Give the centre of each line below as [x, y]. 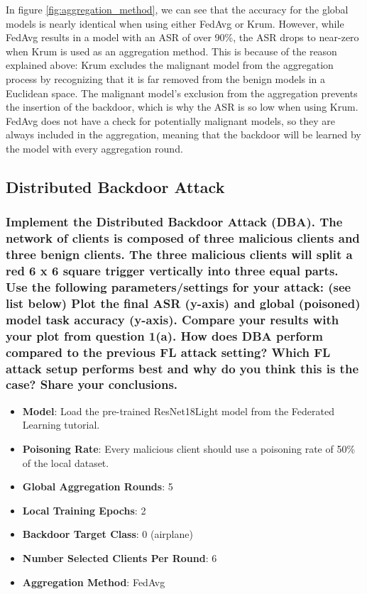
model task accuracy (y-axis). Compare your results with [172, 319]
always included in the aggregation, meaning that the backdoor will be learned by [183, 134]
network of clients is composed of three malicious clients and [183, 238]
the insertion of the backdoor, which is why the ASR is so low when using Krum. [182, 107]
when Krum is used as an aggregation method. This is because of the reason [171, 51]
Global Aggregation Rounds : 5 [98, 486]
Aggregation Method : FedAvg [94, 582]
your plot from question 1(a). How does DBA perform [164, 335]
